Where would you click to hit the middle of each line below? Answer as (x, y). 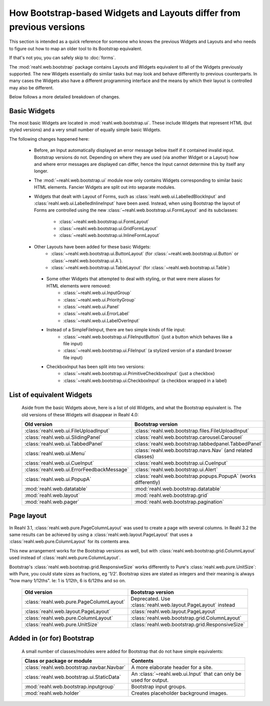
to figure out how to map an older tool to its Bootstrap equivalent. (76, 48)
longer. (41, 171)
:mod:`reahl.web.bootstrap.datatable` (178, 489)
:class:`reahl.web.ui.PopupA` (58, 479)
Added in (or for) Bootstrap (52, 638)
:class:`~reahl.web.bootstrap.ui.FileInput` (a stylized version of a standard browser (148, 351)
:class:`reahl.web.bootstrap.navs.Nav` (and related (193, 451)
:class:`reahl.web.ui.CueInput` (59, 463)
